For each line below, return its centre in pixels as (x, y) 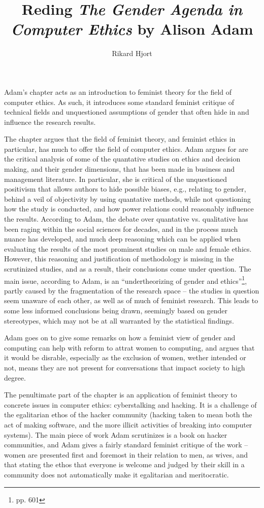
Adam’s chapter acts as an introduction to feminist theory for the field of (118, 91)
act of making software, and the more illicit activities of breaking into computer (128, 424)
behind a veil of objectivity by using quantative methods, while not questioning (128, 198)
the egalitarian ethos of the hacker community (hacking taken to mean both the (128, 415)
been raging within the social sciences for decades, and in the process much (121, 229)
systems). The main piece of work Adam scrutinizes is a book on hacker (116, 434)
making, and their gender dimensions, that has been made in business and (120, 169)
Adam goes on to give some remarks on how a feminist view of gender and (120, 338)
